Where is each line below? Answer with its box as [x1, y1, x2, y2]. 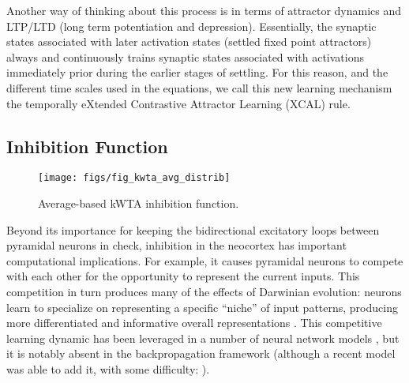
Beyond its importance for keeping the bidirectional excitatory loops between [6, 221, 380, 238]
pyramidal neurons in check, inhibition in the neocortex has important [6, 237, 347, 253]
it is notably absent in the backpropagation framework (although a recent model [6, 345, 396, 362]
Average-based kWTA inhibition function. [38, 195, 239, 212]
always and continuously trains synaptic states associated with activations [6, 48, 364, 65]
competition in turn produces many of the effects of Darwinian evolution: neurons [6, 283, 402, 299]
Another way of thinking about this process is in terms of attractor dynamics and [6, 2, 402, 18]
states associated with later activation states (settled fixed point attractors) [6, 33, 372, 50]
